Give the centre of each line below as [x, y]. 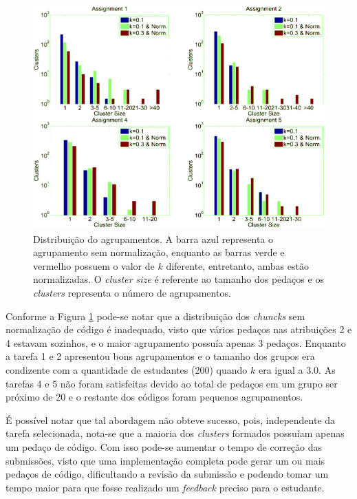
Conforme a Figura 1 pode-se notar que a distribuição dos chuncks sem [155, 316]
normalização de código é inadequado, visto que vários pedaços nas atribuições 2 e [179, 329]
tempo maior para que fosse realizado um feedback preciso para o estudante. [165, 487]
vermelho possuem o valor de [94, 265]
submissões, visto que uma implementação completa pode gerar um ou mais [165, 460]
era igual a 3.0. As [297, 370]
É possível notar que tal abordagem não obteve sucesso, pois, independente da [171, 420]
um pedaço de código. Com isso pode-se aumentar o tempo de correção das [164, 446]
